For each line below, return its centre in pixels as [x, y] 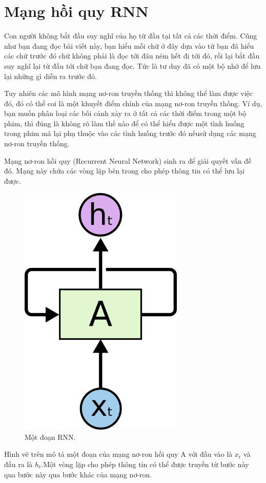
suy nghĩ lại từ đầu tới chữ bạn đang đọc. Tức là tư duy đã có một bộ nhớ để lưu [132, 65]
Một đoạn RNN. [50, 437]
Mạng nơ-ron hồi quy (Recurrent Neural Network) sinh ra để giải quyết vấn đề [128, 160]
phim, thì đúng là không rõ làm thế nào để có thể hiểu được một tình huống [124, 123]
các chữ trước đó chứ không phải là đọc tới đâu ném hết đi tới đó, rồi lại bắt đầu [132, 56]
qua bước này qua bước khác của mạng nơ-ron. [78, 474]
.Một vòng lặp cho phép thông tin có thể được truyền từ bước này [145, 464]
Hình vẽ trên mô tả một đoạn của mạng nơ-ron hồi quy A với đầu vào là [118, 454]
